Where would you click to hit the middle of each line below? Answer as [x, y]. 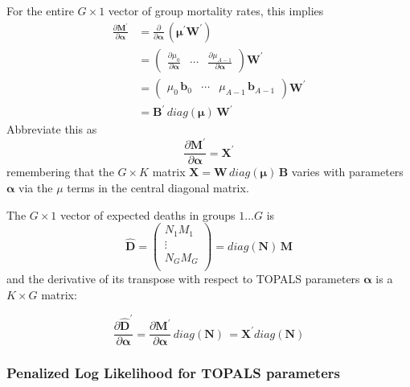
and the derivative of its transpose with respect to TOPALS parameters [183, 279]
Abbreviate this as [52, 129]
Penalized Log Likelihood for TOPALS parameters [173, 373]
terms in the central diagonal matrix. [158, 187]
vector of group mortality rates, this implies [216, 10]
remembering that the [60, 172]
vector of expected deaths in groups [148, 214]
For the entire [40, 10]
